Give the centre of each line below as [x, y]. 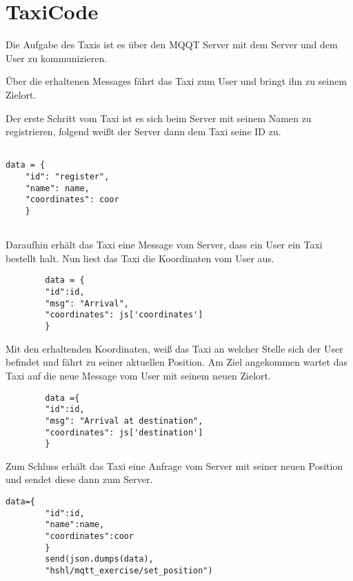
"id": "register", [67, 177]
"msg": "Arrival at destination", [124, 421]
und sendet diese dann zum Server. [79, 479]
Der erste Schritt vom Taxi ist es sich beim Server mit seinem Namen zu [159, 118]
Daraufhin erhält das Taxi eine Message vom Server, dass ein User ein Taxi [164, 245]
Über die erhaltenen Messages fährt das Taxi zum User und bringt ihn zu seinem [176, 81]
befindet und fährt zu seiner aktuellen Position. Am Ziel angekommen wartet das [176, 362]
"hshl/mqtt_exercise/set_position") [129, 570]
